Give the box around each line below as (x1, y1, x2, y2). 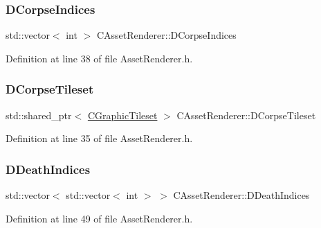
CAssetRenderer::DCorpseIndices (96, 28, 237, 42)
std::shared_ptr (6, 107, 72, 122)
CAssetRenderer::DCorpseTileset (176, 107, 316, 122)
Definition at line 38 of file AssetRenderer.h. (6, 51, 193, 65)
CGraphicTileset (87, 107, 158, 122)
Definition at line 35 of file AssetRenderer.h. (6, 131, 193, 146)
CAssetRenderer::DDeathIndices (173, 188, 310, 202)
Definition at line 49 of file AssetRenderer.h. (6, 211, 193, 225)
